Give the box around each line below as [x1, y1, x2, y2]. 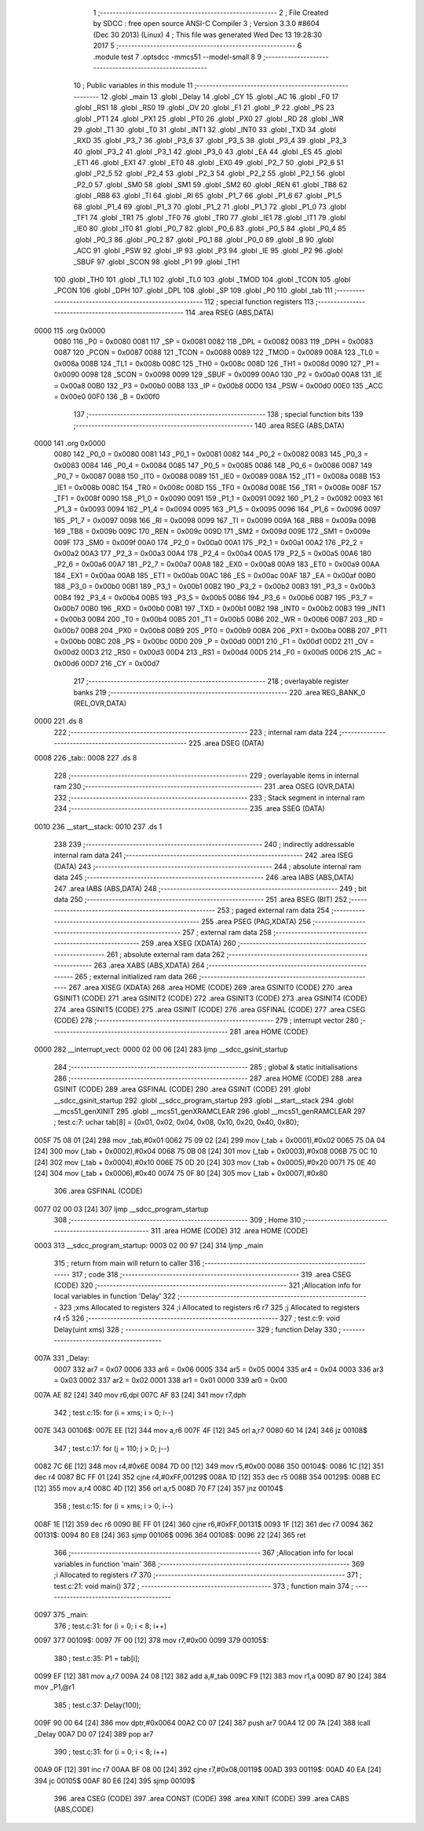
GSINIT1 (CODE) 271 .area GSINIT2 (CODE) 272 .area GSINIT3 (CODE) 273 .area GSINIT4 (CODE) [53, 993, 368, 1003]
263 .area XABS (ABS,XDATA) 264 [93, 960, 205, 971]
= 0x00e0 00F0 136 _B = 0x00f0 [53, 392, 160, 401]
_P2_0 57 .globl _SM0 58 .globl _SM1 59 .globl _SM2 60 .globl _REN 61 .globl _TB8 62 [73, 179, 348, 189]
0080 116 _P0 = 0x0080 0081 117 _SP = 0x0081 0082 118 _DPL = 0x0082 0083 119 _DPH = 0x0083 [53, 337, 374, 346]
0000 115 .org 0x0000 [34, 326, 106, 335]
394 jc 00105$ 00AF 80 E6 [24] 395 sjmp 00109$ [34, 1776, 196, 1785]
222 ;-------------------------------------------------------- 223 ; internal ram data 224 [53, 728, 338, 737]
